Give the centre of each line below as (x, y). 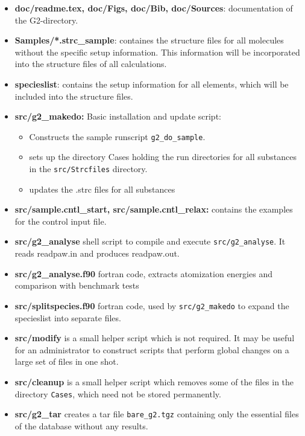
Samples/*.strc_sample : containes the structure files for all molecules (149, 40)
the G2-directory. (46, 20)
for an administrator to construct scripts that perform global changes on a (152, 349)
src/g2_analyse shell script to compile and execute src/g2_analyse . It (150, 241)
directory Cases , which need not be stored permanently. (118, 393)
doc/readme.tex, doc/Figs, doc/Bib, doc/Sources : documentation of (154, 8)
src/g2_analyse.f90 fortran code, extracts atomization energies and (143, 273)
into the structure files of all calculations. (91, 64)
